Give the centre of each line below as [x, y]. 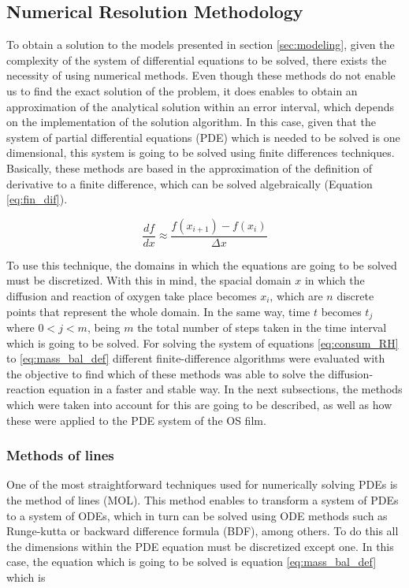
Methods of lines [60, 455]
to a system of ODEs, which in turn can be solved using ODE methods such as [197, 515]
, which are [296, 295]
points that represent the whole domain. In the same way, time [158, 311]
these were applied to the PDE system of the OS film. [136, 420]
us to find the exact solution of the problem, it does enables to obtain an [182, 90]
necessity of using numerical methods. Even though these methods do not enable [201, 75]
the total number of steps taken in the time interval [262, 327]
